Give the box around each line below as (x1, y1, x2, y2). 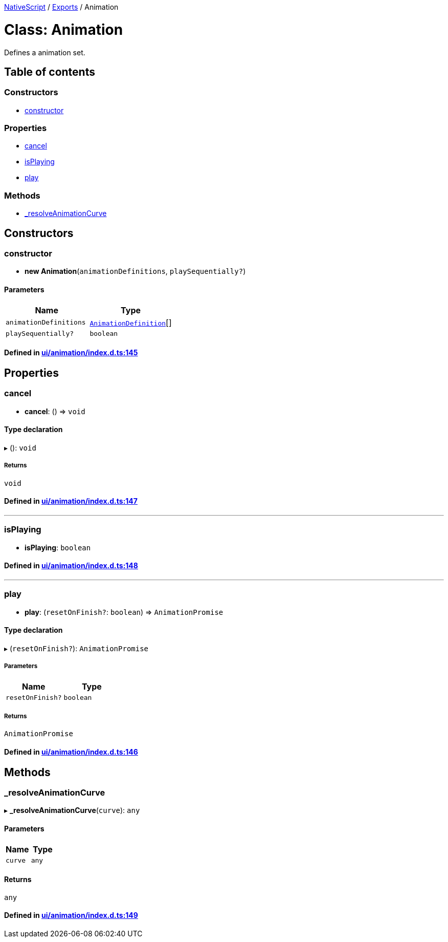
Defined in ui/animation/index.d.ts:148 (4, 561, 138, 570)
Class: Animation (4, 20, 123, 38)
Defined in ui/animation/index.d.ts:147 (4, 497, 138, 506)
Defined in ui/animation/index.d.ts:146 (4, 747, 138, 756)
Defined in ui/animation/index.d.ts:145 (4, 348, 138, 357)
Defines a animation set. (4, 48, 85, 57)
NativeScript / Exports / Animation (4, 3, 119, 11)
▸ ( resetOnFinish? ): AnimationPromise (4, 644, 149, 653)
